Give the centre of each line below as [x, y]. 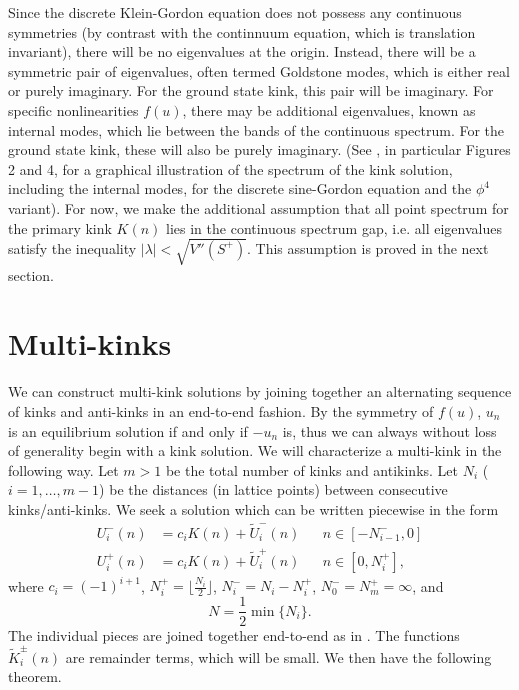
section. [31, 274]
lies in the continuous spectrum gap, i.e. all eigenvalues [334, 227]
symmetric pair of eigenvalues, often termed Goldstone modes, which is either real [259, 70]
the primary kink [60, 227]
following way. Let [63, 469]
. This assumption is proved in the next [367, 247]
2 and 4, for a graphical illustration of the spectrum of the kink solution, [230, 168]
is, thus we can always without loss [389, 430]
